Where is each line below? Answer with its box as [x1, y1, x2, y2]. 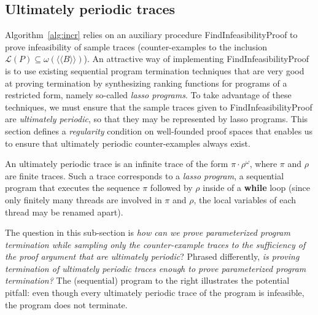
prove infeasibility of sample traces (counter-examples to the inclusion [5, 40, 268, 53]
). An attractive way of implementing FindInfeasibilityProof [83, 52, 309, 65]
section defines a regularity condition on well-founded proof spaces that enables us [5, 124, 313, 137]
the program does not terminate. [5, 298, 128, 311]
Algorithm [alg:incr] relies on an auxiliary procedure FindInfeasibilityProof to [5, 28, 298, 41]
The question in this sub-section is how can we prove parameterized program [5, 226, 290, 239]
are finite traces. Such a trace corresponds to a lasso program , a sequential [5, 169, 284, 182]
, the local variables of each [193, 193, 297, 206]
